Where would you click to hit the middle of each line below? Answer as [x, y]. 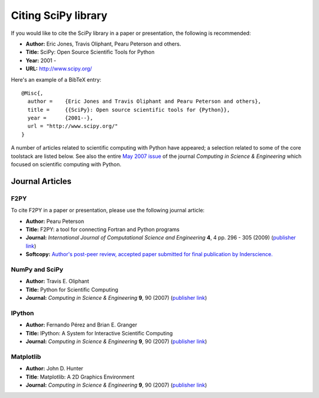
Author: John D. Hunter [55, 368]
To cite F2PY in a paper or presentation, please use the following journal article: [108, 211]
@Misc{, [32, 93]
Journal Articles [41, 181]
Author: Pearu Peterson [55, 221]
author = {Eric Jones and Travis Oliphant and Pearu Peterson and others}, [144, 101]
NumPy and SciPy [37, 269]
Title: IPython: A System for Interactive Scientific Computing [99, 333]
